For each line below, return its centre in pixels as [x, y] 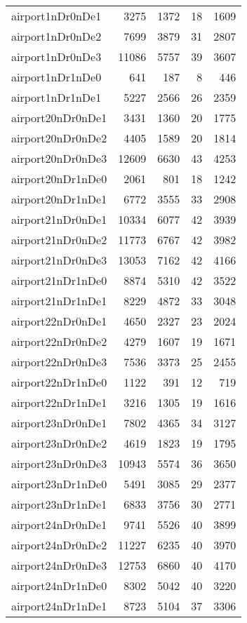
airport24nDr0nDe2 [59, 545]
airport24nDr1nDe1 [59, 606]
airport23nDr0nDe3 [59, 463]
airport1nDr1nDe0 [56, 77]
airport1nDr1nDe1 [56, 97]
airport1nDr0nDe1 [56, 16]
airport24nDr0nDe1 [59, 524]
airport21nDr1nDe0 [59, 280]
